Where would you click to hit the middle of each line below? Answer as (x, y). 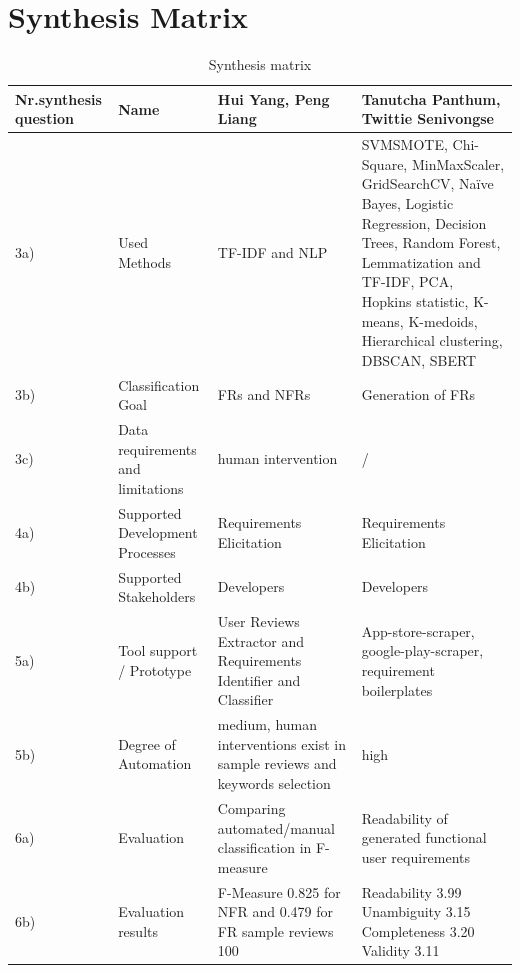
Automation (155, 763)
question (44, 118)
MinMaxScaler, (458, 163)
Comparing (251, 807)
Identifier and (259, 679)
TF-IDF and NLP (272, 251)
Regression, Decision (424, 222)
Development (158, 532)
